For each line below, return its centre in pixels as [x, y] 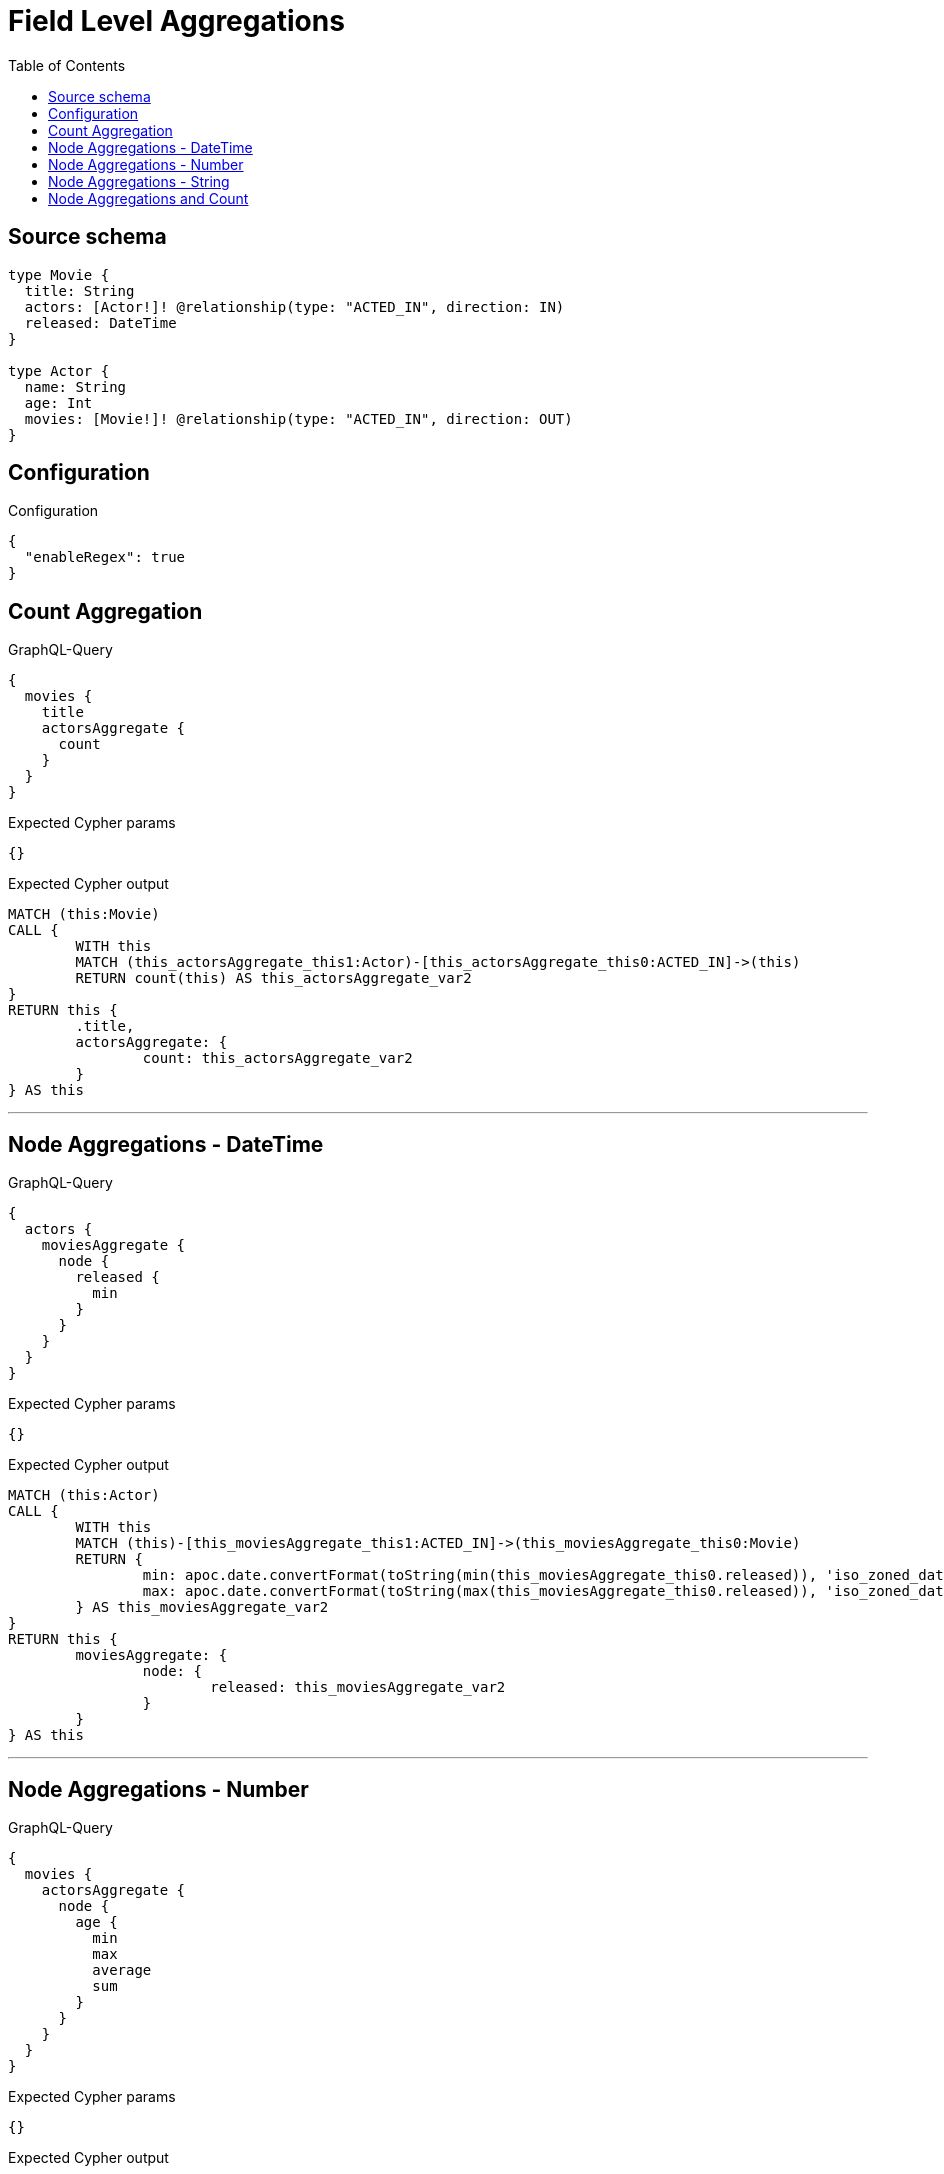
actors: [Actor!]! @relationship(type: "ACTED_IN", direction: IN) [294, 306]
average [122, 1969]
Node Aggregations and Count [148, 198]
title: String [79, 290]
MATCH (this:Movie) [84, 914]
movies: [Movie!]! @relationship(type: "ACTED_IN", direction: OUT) [298, 418]
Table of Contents [67, 65]
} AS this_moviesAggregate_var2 [202, 1607]
